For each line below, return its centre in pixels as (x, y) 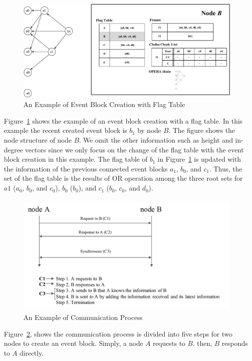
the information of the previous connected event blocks (86, 168)
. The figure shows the (202, 130)
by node (149, 130)
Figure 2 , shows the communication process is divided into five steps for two (118, 333)
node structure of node (38, 140)
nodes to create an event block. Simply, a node (74, 343)
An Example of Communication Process (83, 317)
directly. (32, 352)
